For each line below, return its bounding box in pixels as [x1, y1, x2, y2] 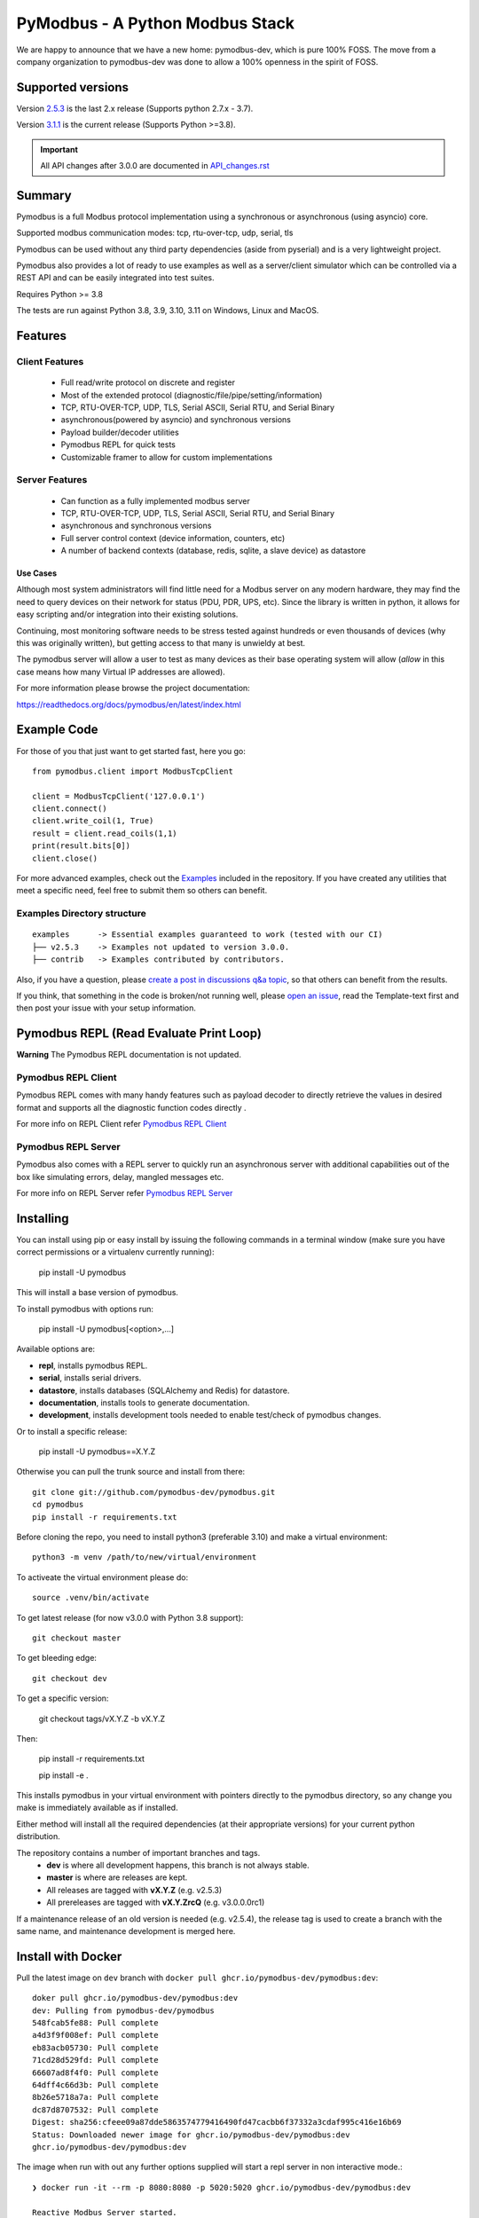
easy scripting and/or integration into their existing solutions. [16, 609, 239, 620]
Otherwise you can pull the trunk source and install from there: [16, 1467, 246, 1477]
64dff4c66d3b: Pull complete [32, 2080, 159, 2090]
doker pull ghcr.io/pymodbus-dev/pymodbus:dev [32, 1993, 239, 2003]
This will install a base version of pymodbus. [16, 1287, 179, 1298]
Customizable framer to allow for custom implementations [60, 452, 273, 462]
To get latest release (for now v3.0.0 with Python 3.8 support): [16, 1612, 244, 1623]
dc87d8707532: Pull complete [32, 2104, 159, 2115]
